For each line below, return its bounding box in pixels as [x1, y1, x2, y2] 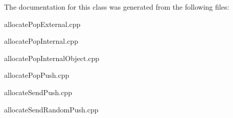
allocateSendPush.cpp [4, 86, 72, 97]
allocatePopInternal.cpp [4, 36, 78, 46]
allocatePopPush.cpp [4, 70, 69, 80]
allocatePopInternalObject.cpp [4, 52, 100, 63]
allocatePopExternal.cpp [4, 18, 81, 29]
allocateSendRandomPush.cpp [4, 104, 99, 114]
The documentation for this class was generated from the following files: [4, 2, 229, 12]
